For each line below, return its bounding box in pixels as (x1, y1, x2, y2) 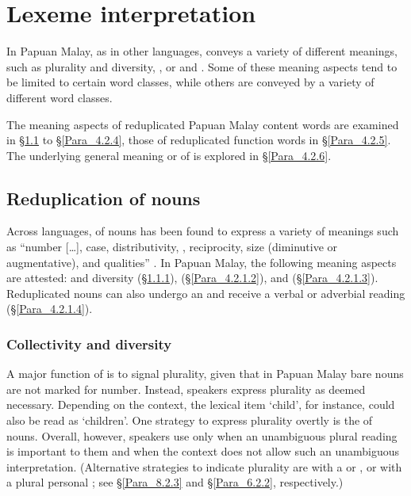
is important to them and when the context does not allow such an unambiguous (6, 443, 400, 460)
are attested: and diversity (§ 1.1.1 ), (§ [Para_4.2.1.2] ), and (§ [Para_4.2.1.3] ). (6, 269, 378, 286)
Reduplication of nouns (6, 185, 201, 210)
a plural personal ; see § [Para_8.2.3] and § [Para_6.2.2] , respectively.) (6, 474, 344, 490)
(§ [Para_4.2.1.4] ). (6, 300, 93, 317)
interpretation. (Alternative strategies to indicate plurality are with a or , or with (6, 458, 402, 475)
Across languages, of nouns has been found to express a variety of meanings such (6, 223, 399, 239)
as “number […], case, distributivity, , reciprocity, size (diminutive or (6, 238, 338, 255)
